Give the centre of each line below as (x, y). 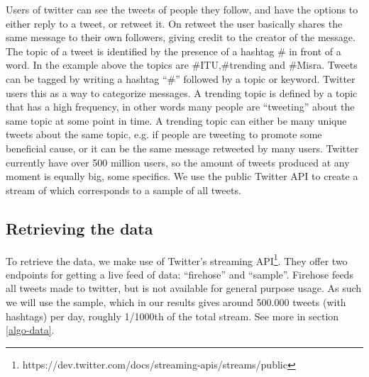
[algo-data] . (30, 330)
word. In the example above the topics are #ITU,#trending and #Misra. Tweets (182, 65)
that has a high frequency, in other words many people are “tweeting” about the (180, 107)
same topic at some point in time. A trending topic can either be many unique (176, 120)
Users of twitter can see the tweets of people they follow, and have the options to (182, 9)
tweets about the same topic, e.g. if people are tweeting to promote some (164, 134)
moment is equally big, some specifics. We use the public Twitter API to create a (182, 176)
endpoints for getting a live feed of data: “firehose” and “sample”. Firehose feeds (180, 274)
